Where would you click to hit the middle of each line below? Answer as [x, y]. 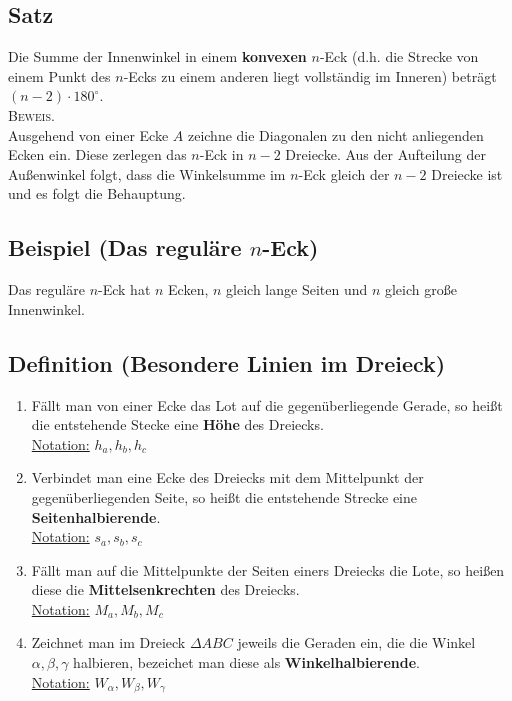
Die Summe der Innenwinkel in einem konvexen [157, 56]
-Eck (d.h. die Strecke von [399, 56]
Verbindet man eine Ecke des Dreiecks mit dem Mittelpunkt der [227, 477]
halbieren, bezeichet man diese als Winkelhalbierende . [246, 662]
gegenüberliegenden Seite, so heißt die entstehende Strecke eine [224, 496]
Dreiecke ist [467, 173]
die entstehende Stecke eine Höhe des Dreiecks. [177, 424]
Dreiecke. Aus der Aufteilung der [386, 154]
